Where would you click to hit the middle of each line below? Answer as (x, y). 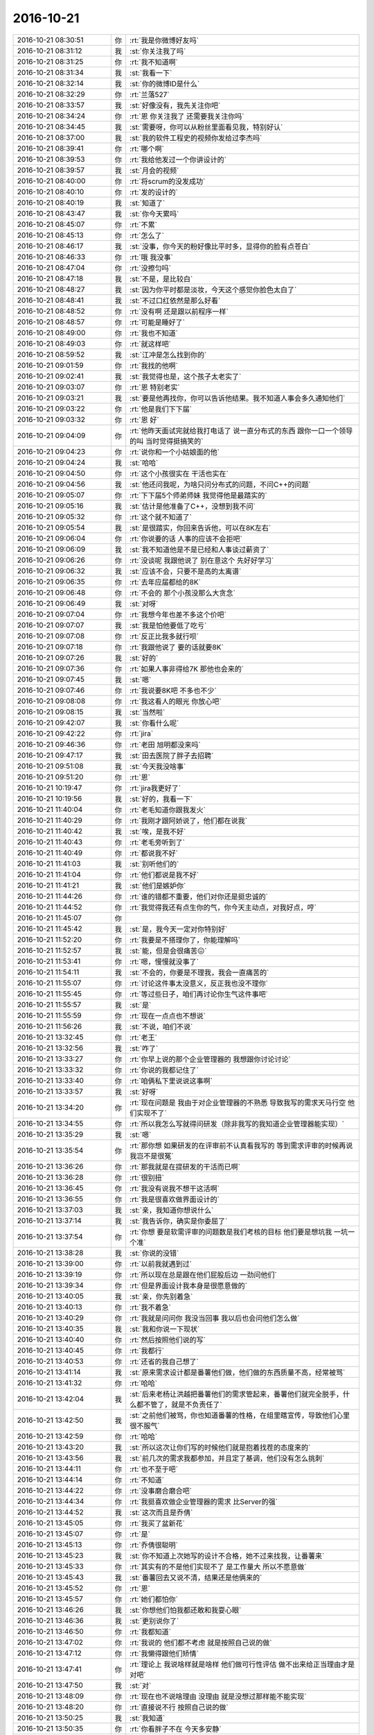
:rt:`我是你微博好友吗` (164, 40)
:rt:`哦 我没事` (151, 257)
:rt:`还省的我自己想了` (164, 1362)
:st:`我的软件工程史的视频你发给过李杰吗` (196, 137)
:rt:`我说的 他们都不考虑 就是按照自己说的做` (201, 1643)
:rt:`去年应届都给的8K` (165, 582)
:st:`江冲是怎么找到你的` (168, 355)
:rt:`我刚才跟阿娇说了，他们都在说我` (188, 820)
